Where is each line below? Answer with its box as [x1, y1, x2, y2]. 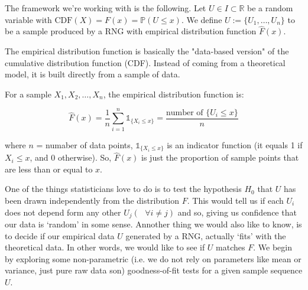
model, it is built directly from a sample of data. [5, 68, 180, 80]
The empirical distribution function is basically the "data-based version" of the [5, 45, 289, 57]
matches [216, 241, 245, 253]
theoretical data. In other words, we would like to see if [5, 241, 205, 253]
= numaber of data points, [36, 138, 133, 151]
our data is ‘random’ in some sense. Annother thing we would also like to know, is [5, 218, 302, 230]
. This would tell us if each [187, 194, 284, 206]
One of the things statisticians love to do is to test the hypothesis [5, 183, 242, 195]
